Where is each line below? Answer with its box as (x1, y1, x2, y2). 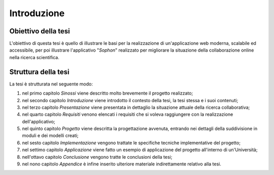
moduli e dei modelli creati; (22, 133, 79, 139)
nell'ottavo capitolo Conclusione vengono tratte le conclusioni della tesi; (22, 154, 173, 160)
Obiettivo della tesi (9, 27, 71, 35)
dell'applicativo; (22, 118, 55, 124)
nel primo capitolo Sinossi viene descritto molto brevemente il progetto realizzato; (22, 90, 193, 96)
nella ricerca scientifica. (9, 54, 59, 60)
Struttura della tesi (9, 67, 70, 76)
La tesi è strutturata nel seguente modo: (9, 81, 93, 87)
